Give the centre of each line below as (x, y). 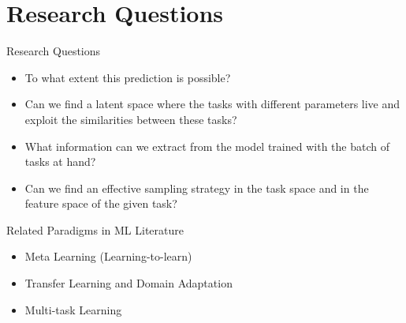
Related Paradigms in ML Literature (95, 229)
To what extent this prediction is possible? (128, 77)
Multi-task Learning (73, 309)
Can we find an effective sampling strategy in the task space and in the (197, 188)
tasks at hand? (60, 161)
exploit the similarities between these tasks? (131, 119)
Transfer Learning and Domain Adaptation (129, 283)
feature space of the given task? (101, 203)
